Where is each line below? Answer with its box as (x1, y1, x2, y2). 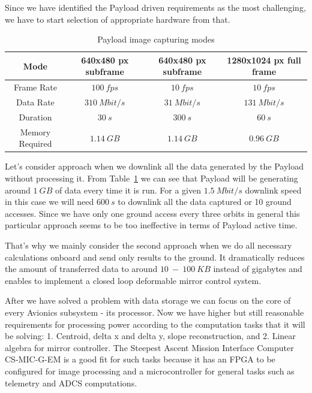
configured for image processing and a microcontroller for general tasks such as (5, 364, 295, 377)
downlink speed (245, 183, 302, 196)
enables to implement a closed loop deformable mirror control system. (5, 274, 262, 286)
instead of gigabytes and (213, 262, 302, 275)
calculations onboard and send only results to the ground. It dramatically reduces (5, 250, 305, 263)
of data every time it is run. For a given (55, 183, 201, 196)
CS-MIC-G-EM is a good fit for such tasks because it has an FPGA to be (5, 353, 275, 365)
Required (19, 137, 52, 150)
